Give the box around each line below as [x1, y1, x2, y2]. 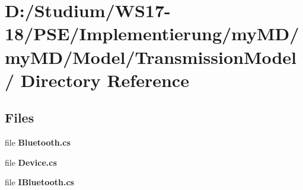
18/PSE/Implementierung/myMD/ [5, 21, 299, 46]
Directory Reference [20, 67, 189, 92]
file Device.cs [5, 156, 57, 168]
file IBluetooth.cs [5, 176, 74, 188]
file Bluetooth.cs [5, 136, 71, 149]
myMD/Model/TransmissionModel [5, 44, 297, 69]
